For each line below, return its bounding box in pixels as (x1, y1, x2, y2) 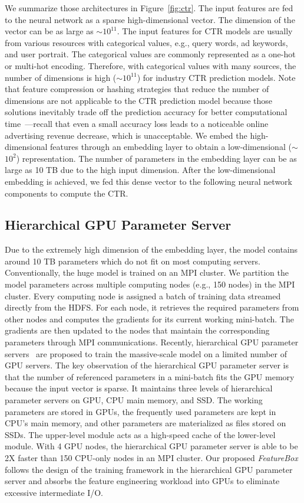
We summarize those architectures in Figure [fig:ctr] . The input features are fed (5, 2, 293, 14)
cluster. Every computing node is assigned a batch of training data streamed (5, 289, 281, 302)
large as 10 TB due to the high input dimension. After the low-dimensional (5, 164, 276, 176)
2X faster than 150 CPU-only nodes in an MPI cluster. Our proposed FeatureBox (5, 451, 298, 463)
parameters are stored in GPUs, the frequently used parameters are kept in (5, 405, 276, 417)
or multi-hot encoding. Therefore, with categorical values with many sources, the (5, 59, 296, 71)
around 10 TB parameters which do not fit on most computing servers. (5, 254, 260, 267)
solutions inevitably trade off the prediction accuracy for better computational (5, 106, 288, 118)
